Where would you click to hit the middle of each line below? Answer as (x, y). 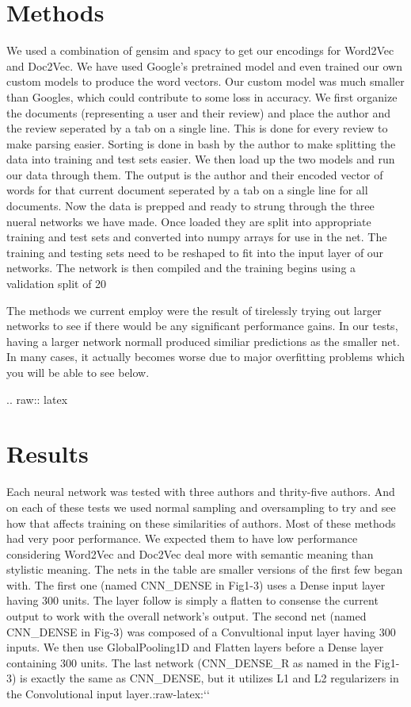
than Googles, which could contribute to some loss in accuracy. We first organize (202, 96)
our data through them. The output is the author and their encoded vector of (195, 174)
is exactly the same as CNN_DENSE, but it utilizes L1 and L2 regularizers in (209, 678)
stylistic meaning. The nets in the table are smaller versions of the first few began (205, 569)
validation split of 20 (57, 284)
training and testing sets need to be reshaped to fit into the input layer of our (195, 252)
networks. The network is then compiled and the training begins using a (181, 268)
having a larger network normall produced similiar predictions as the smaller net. (203, 341)
